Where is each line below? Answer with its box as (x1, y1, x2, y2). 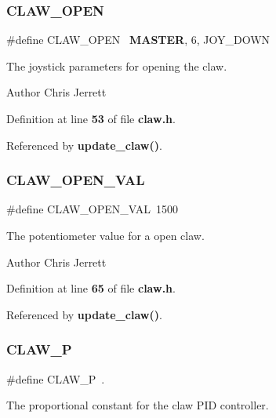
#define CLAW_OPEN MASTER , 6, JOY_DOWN (6, 31, 271, 48)
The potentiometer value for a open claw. (6, 227, 205, 243)
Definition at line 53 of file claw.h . (6, 111, 176, 126)
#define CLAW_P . (6, 370, 105, 387)
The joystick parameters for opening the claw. (6, 57, 227, 74)
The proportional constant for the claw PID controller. (6, 397, 269, 413)
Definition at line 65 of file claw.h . (6, 280, 176, 296)
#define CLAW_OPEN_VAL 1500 (6, 201, 178, 217)
